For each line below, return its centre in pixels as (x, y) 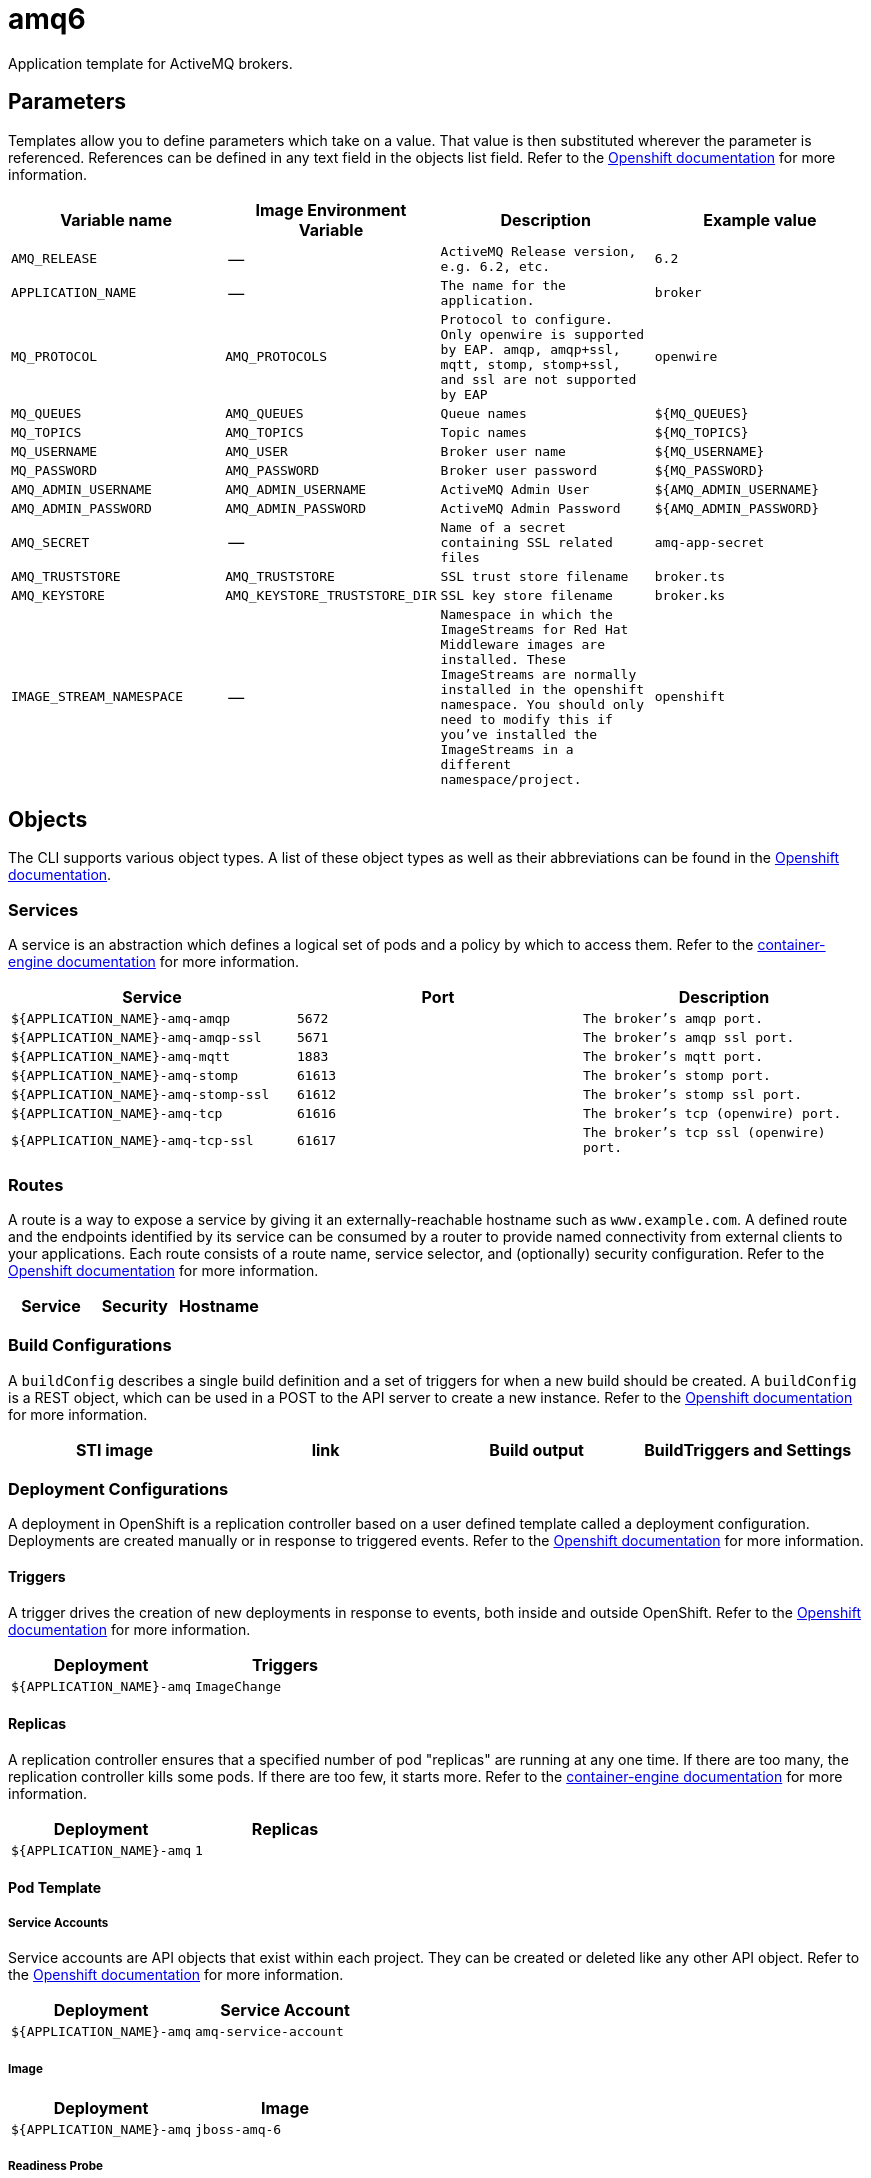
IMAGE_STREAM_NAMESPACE (97, 697)
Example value (760, 219)
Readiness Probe (55, 2166)
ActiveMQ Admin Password (530, 508)
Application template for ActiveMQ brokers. (150, 63)
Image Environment (331, 209)
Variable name (116, 219)
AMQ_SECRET (50, 542)
